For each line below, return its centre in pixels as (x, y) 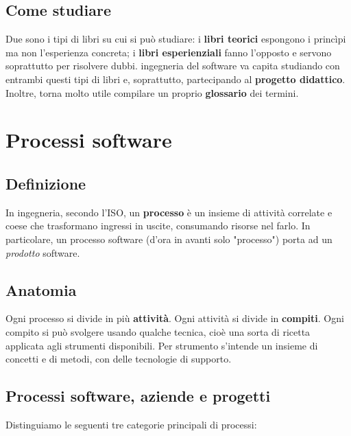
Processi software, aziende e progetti (138, 396)
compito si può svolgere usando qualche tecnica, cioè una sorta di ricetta (158, 331)
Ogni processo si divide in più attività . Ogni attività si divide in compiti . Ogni (175, 318)
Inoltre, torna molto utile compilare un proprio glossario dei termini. (152, 92)
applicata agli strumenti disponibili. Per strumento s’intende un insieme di (162, 345)
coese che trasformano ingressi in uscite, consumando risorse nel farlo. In (158, 226)
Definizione (46, 183)
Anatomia (41, 289)
